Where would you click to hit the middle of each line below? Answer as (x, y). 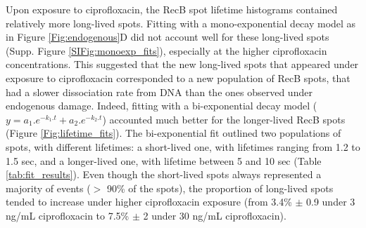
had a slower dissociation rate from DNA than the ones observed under (159, 92)
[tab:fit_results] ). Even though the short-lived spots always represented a (164, 174)
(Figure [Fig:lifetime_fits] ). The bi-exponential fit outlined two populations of (173, 133)
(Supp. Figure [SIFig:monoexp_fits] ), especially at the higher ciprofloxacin (166, 50)
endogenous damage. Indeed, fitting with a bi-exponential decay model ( (162, 106)
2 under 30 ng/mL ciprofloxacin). (215, 215)
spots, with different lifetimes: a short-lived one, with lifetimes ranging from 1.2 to (183, 146)
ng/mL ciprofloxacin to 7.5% (68, 215)
